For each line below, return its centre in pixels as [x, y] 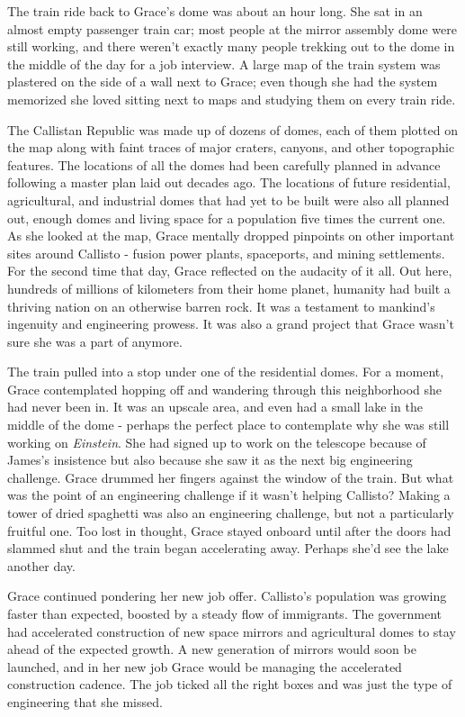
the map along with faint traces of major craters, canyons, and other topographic [231, 147]
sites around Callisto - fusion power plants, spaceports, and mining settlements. [226, 253]
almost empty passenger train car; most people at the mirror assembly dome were [232, 28]
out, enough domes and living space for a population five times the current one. [227, 218]
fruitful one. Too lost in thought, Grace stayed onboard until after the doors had [229, 530]
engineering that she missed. [85, 701]
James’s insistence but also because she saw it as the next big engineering [210, 460]
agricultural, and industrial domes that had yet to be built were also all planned [228, 200]
